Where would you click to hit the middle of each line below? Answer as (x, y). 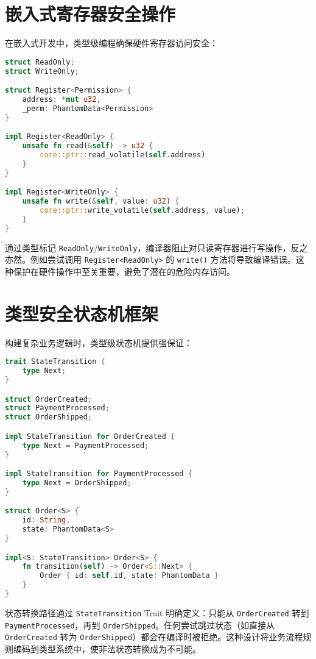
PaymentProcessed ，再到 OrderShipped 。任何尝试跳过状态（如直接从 (140, 625)
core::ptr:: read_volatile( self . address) (123, 155)
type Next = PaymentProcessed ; (86, 445)
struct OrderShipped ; (49, 417)
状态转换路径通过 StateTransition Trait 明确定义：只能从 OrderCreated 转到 (157, 612)
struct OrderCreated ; (49, 399)
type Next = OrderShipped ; (77, 483)
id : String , (46, 520)
